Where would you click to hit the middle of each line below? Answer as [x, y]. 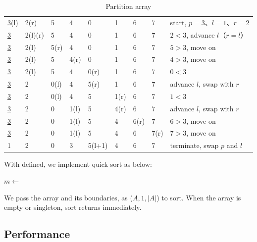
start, [178, 22]
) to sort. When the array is [199, 197]
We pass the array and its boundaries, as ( [68, 197]
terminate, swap [194, 145]
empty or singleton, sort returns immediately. [73, 207]
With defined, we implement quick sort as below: [78, 164]
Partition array [128, 6]
